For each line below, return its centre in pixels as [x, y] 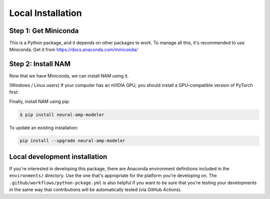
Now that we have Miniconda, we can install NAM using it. [69, 76]
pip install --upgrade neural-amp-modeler [72, 141]
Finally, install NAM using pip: [39, 101]
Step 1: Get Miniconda [44, 31]
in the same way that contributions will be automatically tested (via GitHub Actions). [95, 189]
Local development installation [58, 157]
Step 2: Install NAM [40, 64]
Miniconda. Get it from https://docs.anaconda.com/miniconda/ [73, 49]
